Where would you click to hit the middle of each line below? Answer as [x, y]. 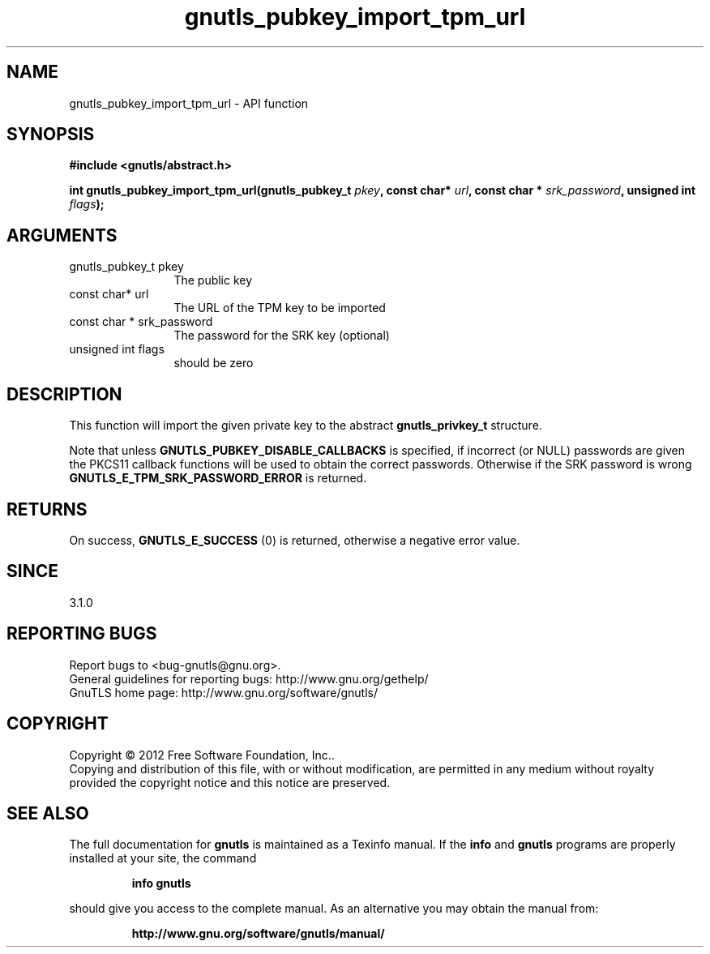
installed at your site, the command [163, 858]
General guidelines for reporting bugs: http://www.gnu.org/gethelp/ [249, 678]
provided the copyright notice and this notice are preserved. [230, 782]
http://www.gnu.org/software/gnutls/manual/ [258, 934]
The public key [213, 280]
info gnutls [161, 883]
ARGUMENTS [62, 235]
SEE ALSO [48, 813]
